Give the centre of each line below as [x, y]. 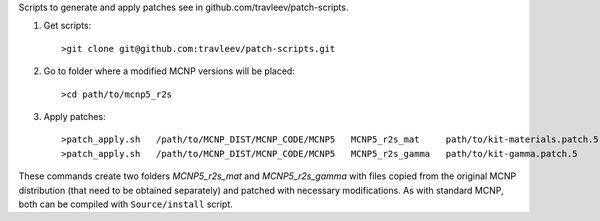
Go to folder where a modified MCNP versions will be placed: [169, 71]
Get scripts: [67, 26]
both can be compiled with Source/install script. [126, 204]
